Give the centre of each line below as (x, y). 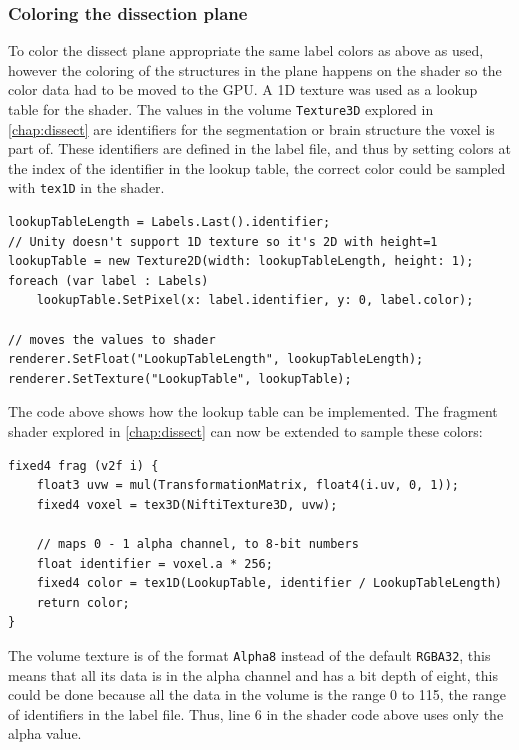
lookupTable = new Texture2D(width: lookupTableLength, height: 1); (241, 261)
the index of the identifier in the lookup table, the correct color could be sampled (257, 167)
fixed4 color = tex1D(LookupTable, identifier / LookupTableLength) (269, 583)
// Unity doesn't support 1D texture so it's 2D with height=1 (223, 241)
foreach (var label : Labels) (108, 280)
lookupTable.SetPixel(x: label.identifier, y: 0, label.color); (255, 300)
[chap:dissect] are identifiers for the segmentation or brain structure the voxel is (251, 128)
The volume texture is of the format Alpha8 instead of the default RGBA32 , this (249, 654)
